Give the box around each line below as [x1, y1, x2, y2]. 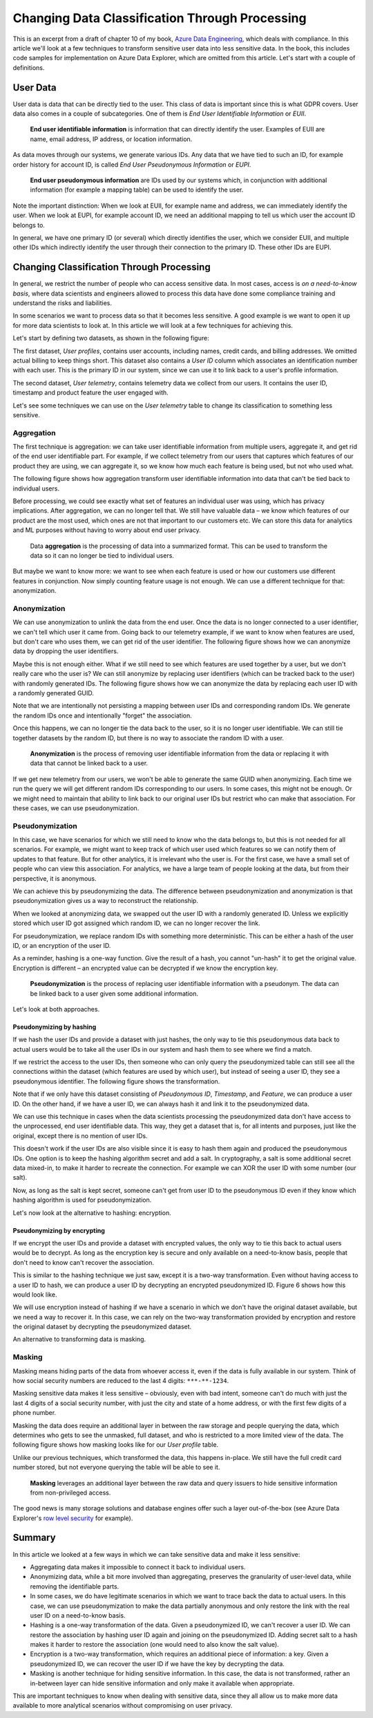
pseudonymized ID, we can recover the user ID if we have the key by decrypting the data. [30, 1659, 285, 1667]
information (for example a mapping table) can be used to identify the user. [30, 185, 244, 194]
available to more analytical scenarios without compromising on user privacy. [12, 1701, 233, 1710]
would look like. [12, 1290, 57, 1299]
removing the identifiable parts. [30, 1582, 119, 1591]
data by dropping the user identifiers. [12, 647, 119, 655]
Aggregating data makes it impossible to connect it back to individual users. [30, 1562, 246, 1571]
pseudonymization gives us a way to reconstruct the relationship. [12, 897, 198, 905]
